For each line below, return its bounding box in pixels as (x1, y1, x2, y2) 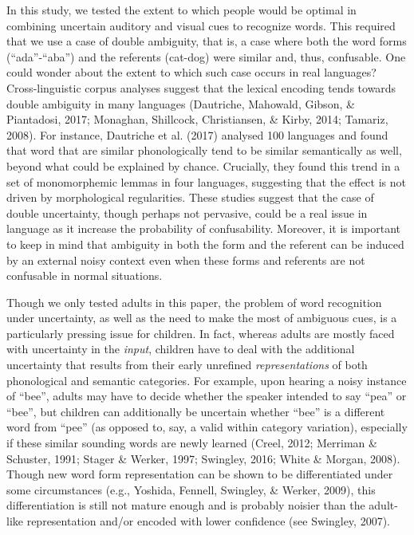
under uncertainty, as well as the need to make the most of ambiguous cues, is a (6, 309, 397, 326)
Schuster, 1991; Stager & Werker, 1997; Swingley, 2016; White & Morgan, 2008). (6, 450, 400, 466)
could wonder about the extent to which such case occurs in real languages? (6, 64, 377, 81)
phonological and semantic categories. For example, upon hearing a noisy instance (6, 372, 407, 388)
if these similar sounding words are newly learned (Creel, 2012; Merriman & (6, 435, 377, 451)
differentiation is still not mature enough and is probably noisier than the (6, 497, 365, 513)
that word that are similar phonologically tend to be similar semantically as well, (6, 142, 402, 159)
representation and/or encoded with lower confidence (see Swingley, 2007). (26, 513, 390, 529)
